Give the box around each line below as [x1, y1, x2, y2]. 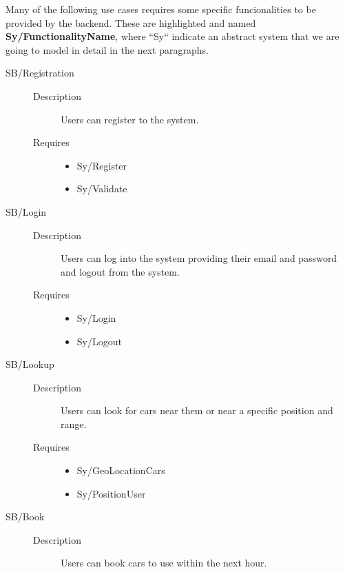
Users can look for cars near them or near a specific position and [61, 403, 333, 418]
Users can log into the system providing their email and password [61, 251, 337, 265]
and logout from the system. [61, 264, 180, 278]
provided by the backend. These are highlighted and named [6, 15, 256, 30]
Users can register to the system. [61, 112, 199, 126]
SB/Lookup [6, 357, 54, 371]
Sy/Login [76, 310, 116, 325]
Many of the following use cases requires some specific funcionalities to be [6, 2, 316, 16]
